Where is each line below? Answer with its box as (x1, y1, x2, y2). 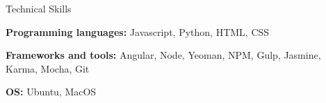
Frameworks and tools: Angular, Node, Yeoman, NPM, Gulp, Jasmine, (6, 48, 321, 62)
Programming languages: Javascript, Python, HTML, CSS (6, 24, 270, 39)
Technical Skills (6, 1, 72, 15)
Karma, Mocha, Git (6, 61, 90, 75)
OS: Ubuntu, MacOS (6, 84, 97, 99)
